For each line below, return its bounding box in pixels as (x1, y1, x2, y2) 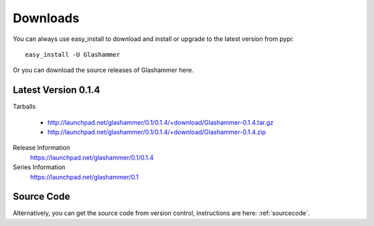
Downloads (12, 10, 80, 26)
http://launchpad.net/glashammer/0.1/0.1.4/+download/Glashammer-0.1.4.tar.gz (47, 118, 274, 126)
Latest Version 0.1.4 (12, 84, 100, 96)
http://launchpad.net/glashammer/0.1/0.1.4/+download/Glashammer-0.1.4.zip (47, 128, 267, 137)
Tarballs (12, 103, 36, 111)
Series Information (12, 163, 66, 171)
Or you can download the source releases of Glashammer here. (12, 66, 194, 74)
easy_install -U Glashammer (25, 51, 121, 58)
